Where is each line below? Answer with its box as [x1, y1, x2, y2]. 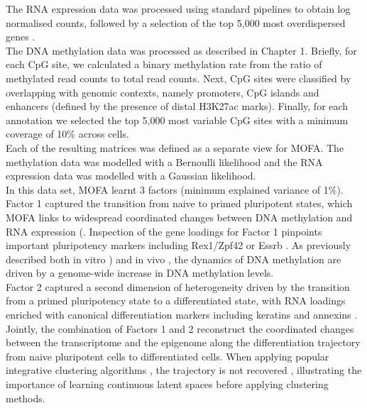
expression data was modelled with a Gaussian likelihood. [6, 168, 256, 183]
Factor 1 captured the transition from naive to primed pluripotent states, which [6, 196, 353, 211]
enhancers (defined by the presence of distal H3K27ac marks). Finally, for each [6, 99, 349, 114]
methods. [6, 390, 45, 405]
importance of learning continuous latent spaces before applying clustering [6, 377, 329, 392]
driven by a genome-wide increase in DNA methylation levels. [6, 265, 274, 280]
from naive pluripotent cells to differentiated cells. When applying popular [6, 348, 329, 363]
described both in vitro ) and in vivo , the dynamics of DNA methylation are [6, 251, 341, 266]
